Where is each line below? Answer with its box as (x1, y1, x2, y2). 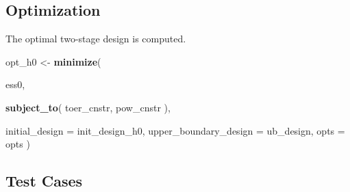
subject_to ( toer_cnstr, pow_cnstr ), (5, 100, 171, 114)
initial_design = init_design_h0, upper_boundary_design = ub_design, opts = (5, 123, 345, 137)
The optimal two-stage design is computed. (5, 31, 186, 46)
